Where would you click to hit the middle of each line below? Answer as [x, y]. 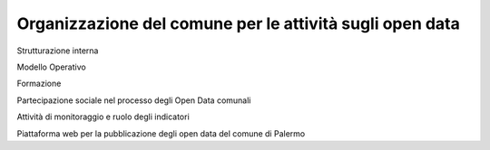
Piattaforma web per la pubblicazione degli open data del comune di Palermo [161, 133]
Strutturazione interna [58, 51]
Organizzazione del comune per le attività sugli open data [238, 23]
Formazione [39, 84]
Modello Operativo [51, 67]
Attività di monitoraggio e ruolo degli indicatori [103, 117]
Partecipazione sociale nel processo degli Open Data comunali [134, 100]
